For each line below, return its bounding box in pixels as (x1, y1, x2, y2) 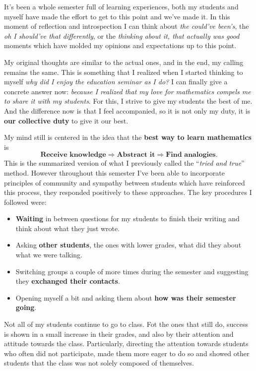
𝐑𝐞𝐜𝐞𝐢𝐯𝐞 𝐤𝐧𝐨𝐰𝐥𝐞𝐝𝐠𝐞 (40, 151, 106, 159)
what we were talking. (15, 249, 82, 260)
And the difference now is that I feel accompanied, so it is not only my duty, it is (4, 105, 251, 116)
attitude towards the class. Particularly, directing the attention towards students (4, 338, 249, 349)
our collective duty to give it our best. (4, 115, 128, 125)
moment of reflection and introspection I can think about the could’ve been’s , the (4, 21, 249, 31)
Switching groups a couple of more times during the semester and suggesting (15, 266, 249, 276)
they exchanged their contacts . (15, 276, 120, 286)
